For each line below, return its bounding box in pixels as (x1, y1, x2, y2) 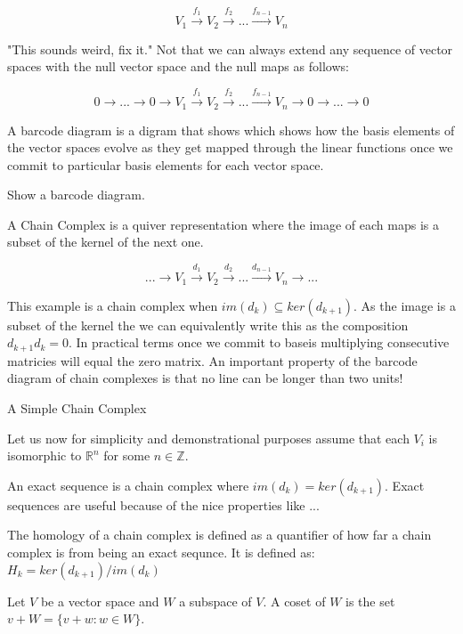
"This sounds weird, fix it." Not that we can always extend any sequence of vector (7, 39, 453, 58)
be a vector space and (40, 591, 159, 610)
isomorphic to (7, 446, 82, 465)
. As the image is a (353, 296, 456, 314)
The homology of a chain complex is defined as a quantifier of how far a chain (7, 525, 432, 544)
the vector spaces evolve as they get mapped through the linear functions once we (7, 138, 453, 157)
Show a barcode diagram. (7, 185, 145, 204)
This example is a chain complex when (7, 296, 218, 314)
